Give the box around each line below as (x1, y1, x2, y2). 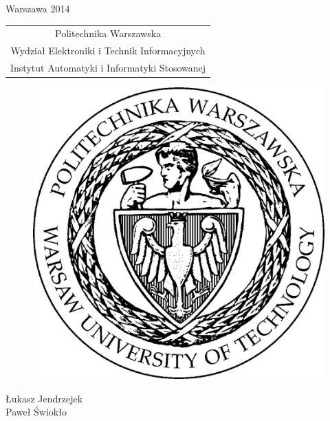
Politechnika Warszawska (55, 26, 162, 41)
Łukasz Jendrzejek (5, 391, 83, 405)
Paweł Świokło (5, 404, 67, 419)
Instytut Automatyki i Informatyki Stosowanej (10, 61, 206, 75)
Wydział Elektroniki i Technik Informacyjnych (10, 43, 206, 58)
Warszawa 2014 (5, 1, 70, 15)
